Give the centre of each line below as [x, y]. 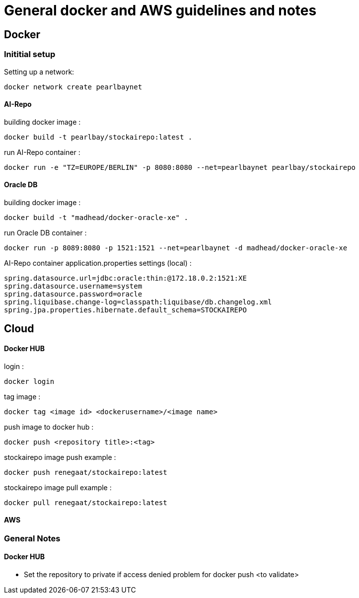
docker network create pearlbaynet [73, 87]
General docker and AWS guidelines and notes [160, 10]
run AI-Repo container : [42, 152]
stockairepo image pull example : [58, 487]
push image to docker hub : [49, 427]
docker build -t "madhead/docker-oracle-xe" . [96, 217]
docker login [29, 381]
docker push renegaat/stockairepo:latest [86, 472]
